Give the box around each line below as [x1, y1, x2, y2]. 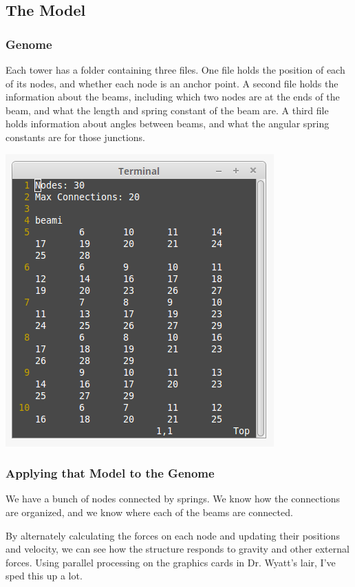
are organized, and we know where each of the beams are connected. [6, 504, 293, 519]
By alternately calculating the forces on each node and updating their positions [6, 528, 340, 542]
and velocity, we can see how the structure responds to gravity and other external [6, 542, 349, 556]
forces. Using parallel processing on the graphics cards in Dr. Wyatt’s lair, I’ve [6, 555, 336, 569]
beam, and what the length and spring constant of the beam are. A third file [6, 103, 329, 117]
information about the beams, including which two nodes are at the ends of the [6, 89, 340, 104]
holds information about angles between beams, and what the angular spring [6, 116, 330, 131]
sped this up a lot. [6, 568, 83, 583]
